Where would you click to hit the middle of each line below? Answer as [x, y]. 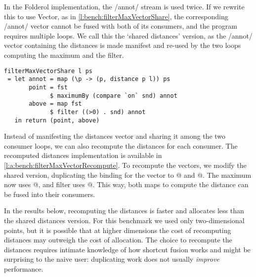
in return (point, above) [57, 120]
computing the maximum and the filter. [64, 55]
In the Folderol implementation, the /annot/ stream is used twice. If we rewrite [124, 6]
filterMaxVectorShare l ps [48, 71]
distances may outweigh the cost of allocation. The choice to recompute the [118, 240]
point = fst [48, 87]
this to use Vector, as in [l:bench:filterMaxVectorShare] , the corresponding [116, 16]
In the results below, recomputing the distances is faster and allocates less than [124, 211]
